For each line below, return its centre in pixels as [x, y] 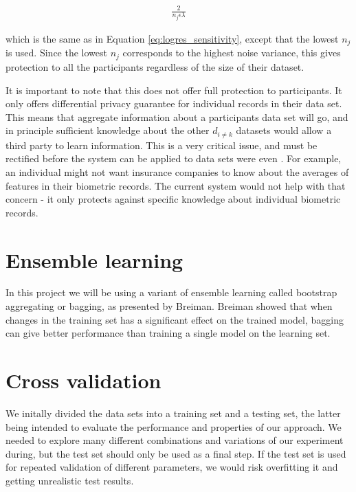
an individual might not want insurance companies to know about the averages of [177, 171]
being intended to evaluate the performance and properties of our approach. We [174, 426]
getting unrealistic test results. [70, 480]
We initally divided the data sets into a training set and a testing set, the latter [173, 413]
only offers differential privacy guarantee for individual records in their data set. [174, 103]
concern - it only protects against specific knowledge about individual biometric [173, 199]
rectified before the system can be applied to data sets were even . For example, [174, 158]
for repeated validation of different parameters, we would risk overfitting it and [172, 467]
